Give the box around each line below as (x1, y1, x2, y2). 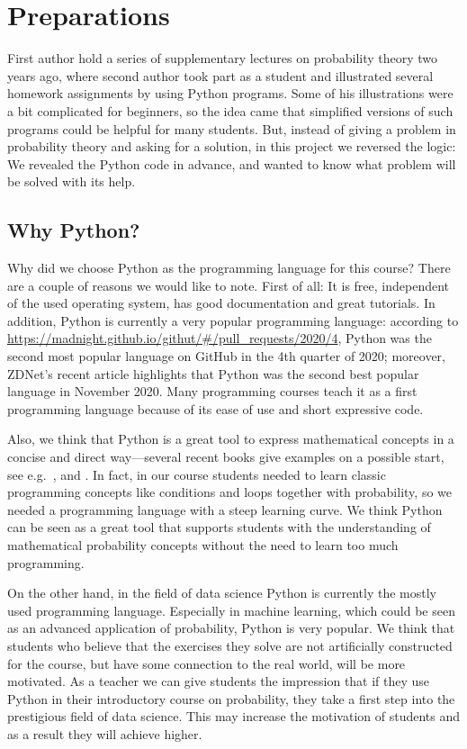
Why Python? (7, 216, 140, 244)
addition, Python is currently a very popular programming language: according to (7, 311, 459, 329)
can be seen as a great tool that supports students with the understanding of (7, 518, 431, 537)
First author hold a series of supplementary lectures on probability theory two (7, 49, 438, 68)
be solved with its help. (7, 172, 136, 191)
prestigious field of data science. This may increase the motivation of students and (7, 707, 461, 726)
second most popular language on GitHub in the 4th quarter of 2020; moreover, (7, 347, 445, 365)
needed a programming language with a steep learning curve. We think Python (7, 500, 443, 519)
